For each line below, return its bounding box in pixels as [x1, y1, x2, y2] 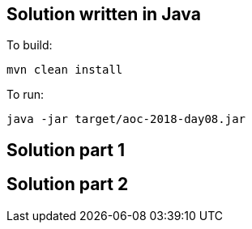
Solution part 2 [6, 174, 129, 195]
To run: [6, 87, 45, 102]
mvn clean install [6, 63, 123, 77]
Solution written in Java [6, 4, 201, 24]
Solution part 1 [6, 139, 126, 160]
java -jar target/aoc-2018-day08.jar [6, 112, 246, 126]
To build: [6, 38, 53, 53]
